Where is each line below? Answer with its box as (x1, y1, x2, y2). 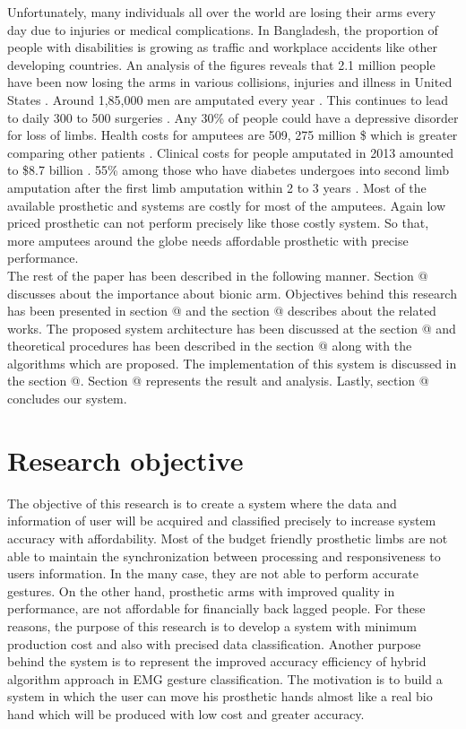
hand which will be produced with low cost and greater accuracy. (7, 704, 365, 723)
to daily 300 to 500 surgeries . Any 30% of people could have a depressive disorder (7, 108, 459, 126)
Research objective (7, 441, 244, 478)
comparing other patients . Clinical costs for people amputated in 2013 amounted (7, 143, 454, 161)
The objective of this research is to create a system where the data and (7, 493, 397, 512)
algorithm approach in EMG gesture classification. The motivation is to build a (7, 669, 443, 688)
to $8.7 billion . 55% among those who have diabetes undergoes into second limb (7, 161, 450, 179)
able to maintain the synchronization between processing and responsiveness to (7, 546, 441, 565)
